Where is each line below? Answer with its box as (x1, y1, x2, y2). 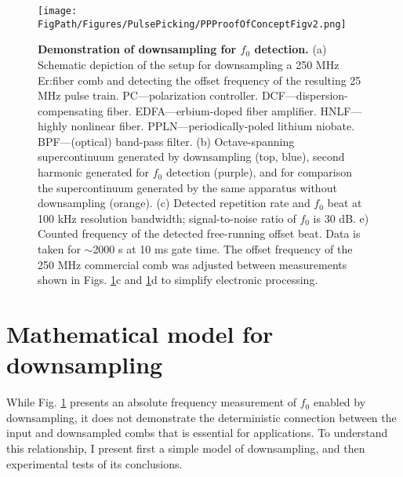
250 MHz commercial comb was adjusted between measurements (38, 256, 347, 272)
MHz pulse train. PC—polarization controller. (38, 87, 259, 104)
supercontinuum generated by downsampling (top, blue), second (38, 148, 345, 165)
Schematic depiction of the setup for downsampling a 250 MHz (38, 56, 339, 72)
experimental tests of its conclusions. (6, 455, 183, 472)
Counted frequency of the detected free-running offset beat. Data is (38, 225, 361, 242)
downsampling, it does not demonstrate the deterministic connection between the (6, 409, 397, 425)
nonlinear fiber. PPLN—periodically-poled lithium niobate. (71, 118, 355, 134)
